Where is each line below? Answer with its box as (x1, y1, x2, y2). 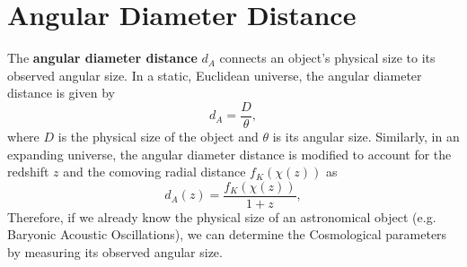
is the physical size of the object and (57, 126, 259, 145)
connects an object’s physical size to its (219, 48, 436, 67)
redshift (7, 162, 49, 181)
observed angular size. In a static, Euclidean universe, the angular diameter (7, 65, 422, 84)
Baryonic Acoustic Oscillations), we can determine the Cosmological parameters (7, 225, 447, 244)
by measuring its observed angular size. (7, 243, 223, 261)
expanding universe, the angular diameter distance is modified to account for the (7, 144, 452, 163)
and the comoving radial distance (63, 162, 246, 181)
